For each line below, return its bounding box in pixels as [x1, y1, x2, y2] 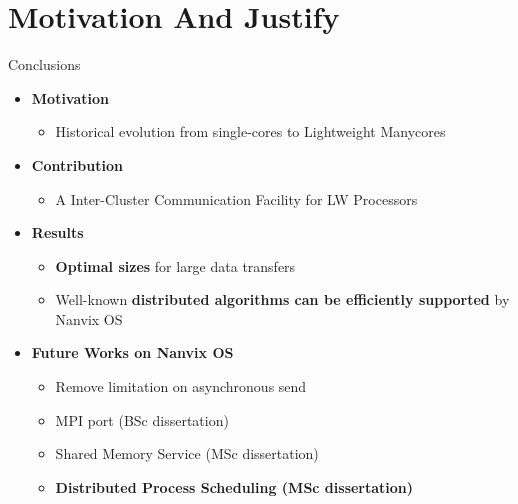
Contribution [31, 154, 123, 175]
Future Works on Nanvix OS [31, 342, 234, 363]
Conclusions [8, 54, 81, 75]
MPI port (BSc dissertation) [55, 409, 229, 430]
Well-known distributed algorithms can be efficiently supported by [55, 289, 510, 310]
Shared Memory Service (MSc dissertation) [55, 443, 319, 464]
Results [31, 222, 84, 243]
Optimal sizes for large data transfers [55, 255, 296, 276]
